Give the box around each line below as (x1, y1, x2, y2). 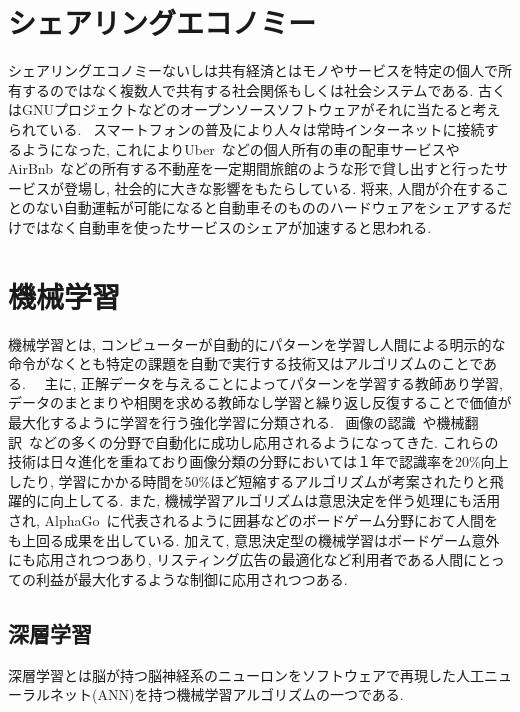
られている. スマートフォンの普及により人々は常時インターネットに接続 (8, 118, 485, 139)
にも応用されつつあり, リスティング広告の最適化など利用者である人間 (8, 549, 464, 570)
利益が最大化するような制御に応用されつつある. (35, 568, 348, 589)
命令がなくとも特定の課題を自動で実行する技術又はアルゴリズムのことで (8, 353, 484, 374)
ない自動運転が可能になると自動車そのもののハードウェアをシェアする (35, 197, 498, 218)
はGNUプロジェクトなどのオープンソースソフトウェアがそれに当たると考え (8, 99, 501, 120)
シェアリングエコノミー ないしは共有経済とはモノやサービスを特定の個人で (8, 60, 498, 81)
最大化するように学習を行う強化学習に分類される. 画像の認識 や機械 (8, 411, 465, 432)
